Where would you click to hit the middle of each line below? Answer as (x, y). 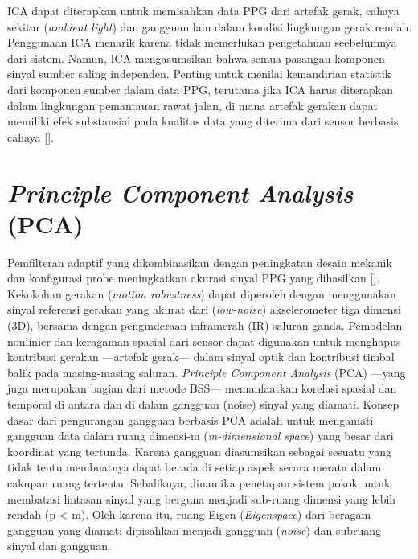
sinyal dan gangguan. (59, 546)
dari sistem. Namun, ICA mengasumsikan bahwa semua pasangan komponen (196, 58)
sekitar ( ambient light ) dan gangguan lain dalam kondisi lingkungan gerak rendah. (210, 26)
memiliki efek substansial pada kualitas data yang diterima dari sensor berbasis (203, 121)
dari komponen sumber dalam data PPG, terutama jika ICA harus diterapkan (201, 89)
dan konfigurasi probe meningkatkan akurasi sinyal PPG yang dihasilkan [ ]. (194, 278)
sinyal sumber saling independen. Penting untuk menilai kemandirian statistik (199, 74)
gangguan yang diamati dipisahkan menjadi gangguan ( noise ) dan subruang (195, 530)
